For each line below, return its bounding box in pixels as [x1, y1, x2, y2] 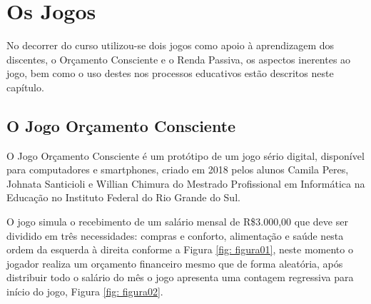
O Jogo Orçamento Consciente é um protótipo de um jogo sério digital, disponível [6, 148, 365, 163]
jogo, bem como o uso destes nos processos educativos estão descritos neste [6, 66, 334, 81]
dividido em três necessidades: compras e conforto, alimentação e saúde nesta [6, 228, 344, 243]
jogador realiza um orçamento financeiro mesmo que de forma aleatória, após [6, 255, 343, 270]
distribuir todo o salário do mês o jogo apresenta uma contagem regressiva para [6, 270, 354, 285]
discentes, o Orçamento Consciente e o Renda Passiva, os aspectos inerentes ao [6, 51, 351, 66]
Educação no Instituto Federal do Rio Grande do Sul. [6, 190, 240, 205]
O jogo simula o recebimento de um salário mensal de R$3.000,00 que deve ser [6, 214, 348, 229]
